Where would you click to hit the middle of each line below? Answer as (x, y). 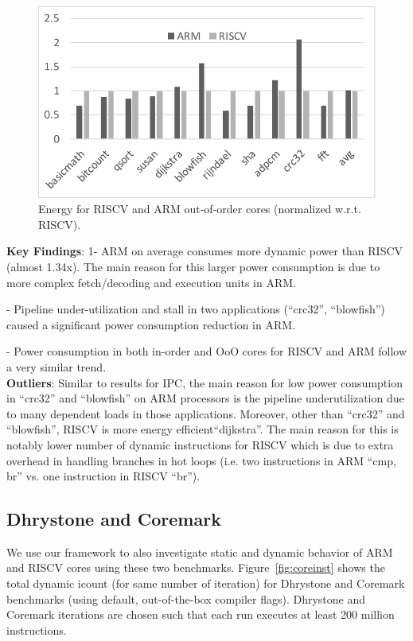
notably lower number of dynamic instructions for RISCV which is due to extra (200, 444)
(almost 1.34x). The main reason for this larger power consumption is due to (193, 266)
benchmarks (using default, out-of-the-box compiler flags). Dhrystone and (186, 598)
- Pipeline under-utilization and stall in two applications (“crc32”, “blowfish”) (196, 309)
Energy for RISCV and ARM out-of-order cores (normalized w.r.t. (200, 209)
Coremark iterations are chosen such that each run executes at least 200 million (201, 614)
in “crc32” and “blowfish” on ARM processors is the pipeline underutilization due (205, 398)
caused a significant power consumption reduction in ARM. (151, 324)
